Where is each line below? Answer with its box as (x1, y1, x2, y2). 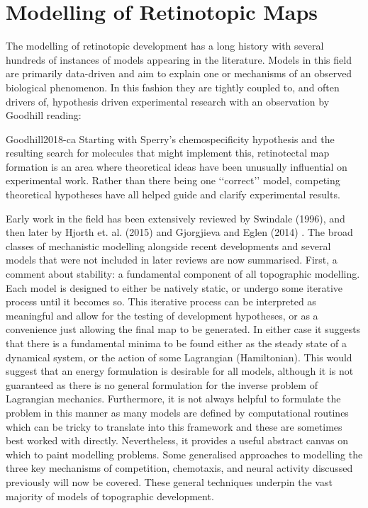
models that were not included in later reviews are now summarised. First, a (6, 252, 338, 267)
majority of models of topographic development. (6, 488, 214, 503)
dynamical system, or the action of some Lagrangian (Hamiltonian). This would (6, 349, 352, 364)
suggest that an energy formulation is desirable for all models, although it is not (6, 363, 354, 378)
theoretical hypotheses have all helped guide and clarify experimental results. (6, 187, 340, 202)
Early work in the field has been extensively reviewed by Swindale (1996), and (6, 210, 345, 225)
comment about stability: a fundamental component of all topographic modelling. (6, 266, 360, 281)
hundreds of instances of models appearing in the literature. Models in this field (6, 52, 352, 67)
